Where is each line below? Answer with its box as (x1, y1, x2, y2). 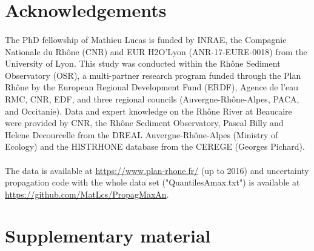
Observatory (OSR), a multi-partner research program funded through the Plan (5, 69, 301, 81)
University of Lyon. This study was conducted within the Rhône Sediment (5, 57, 281, 70)
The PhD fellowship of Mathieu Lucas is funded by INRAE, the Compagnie (5, 33, 287, 45)
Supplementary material (5, 223, 211, 248)
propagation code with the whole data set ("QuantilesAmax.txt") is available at (5, 176, 300, 189)
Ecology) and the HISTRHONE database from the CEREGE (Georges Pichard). (5, 140, 305, 153)
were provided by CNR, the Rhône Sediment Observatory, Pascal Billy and (5, 116, 284, 129)
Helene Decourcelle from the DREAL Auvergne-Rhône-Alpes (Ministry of (5, 128, 278, 141)
